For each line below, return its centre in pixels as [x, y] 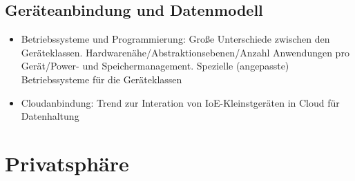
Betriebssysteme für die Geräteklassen [102, 79]
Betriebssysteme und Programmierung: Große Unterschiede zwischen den [175, 39]
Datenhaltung [50, 116]
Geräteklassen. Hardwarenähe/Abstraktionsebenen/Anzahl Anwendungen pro [185, 52]
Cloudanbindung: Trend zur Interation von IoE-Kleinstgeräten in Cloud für [180, 102]
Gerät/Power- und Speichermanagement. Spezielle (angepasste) [155, 66]
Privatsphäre [67, 163]
